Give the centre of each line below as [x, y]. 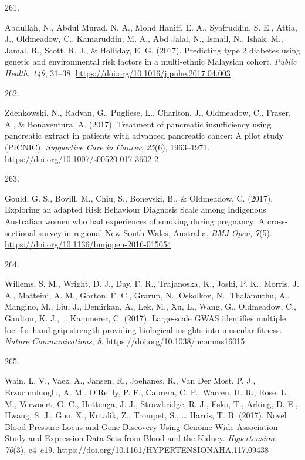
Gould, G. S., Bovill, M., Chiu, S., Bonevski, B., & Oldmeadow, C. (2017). [139, 198]
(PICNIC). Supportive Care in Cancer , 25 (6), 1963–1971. [107, 147]
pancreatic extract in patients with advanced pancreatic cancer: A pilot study [144, 135]
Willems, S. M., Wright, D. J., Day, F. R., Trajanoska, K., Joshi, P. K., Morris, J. [152, 283]
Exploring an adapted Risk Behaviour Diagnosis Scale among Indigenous [135, 209]
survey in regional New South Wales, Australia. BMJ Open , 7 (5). [155, 232]
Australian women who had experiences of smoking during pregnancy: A [135, 221]
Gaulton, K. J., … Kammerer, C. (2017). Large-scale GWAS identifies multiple [145, 318]
